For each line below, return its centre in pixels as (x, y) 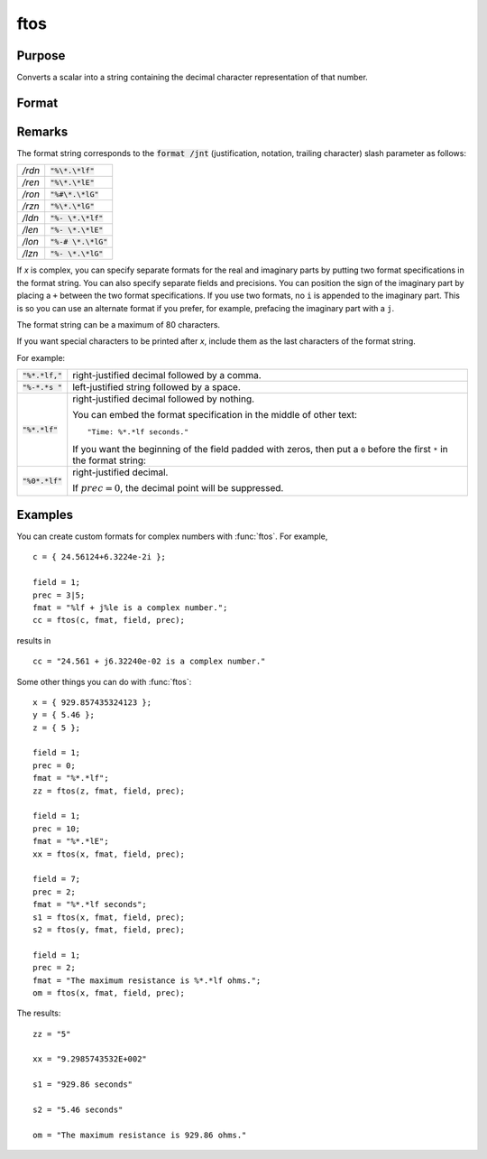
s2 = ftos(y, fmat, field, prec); (109, 929)
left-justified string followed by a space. (156, 387)
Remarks (42, 131)
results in (34, 640)
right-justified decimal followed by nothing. (164, 399)
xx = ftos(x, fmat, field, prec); (109, 854)
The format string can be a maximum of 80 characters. (119, 324)
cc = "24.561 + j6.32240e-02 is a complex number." (149, 662)
